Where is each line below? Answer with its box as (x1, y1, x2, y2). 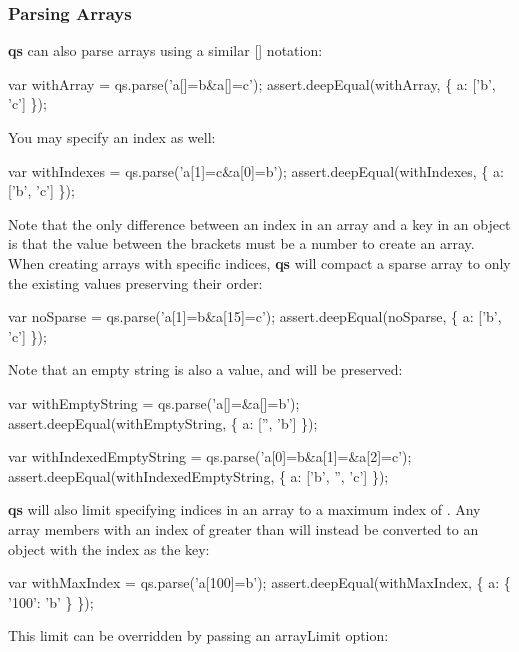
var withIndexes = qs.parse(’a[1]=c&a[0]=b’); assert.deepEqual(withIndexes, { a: (8, 160, 504, 181)
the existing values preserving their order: (8, 272, 263, 293)
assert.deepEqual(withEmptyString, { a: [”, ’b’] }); (8, 412, 318, 433)
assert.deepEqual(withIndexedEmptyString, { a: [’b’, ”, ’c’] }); (8, 465, 389, 486)
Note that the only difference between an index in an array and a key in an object (8, 213, 511, 234)
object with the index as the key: (8, 538, 210, 559)
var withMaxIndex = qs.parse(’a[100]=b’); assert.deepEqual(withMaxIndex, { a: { (8, 572, 511, 593)
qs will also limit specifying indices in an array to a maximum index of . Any (8, 499, 481, 520)
